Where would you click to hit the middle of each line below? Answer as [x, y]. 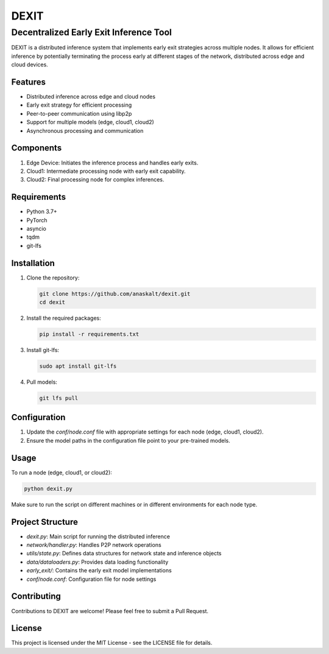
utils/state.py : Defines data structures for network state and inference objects [124, 554]
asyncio [37, 229]
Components [37, 148]
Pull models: [42, 382]
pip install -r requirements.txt [89, 334]
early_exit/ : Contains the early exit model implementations [99, 571]
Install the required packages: [64, 318]
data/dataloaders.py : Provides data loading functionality [97, 562]
